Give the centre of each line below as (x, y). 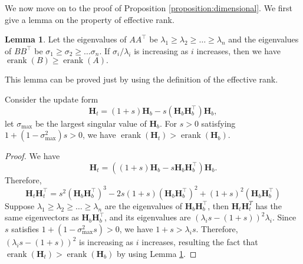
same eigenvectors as (42, 217)
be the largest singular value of (91, 123)
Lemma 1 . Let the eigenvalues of (66, 39)
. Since (284, 217)
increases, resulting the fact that (200, 242)
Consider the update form (52, 99)
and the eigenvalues (264, 39)
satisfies (25, 229)
